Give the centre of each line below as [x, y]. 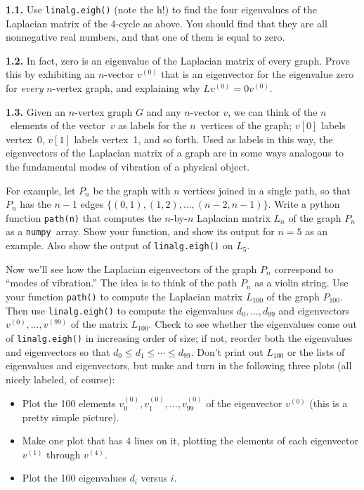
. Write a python [304, 204]
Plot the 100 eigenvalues [74, 478]
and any [164, 111]
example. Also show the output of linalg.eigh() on [119, 245]
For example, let [41, 190]
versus [154, 478]
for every [25, 88]
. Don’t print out [227, 351]
